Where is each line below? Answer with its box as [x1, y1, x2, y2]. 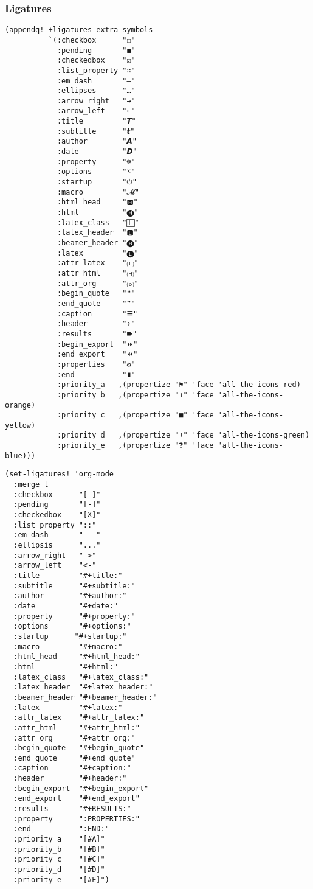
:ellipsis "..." [13, 541, 101, 550]
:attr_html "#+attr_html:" [13, 723, 140, 732]
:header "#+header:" [13, 774, 127, 783]
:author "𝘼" [57, 137, 137, 146]
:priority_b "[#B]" [13, 845, 105, 854]
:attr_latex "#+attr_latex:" [13, 713, 145, 722]
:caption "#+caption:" [13, 764, 131, 773]
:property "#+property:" [13, 612, 136, 621]
